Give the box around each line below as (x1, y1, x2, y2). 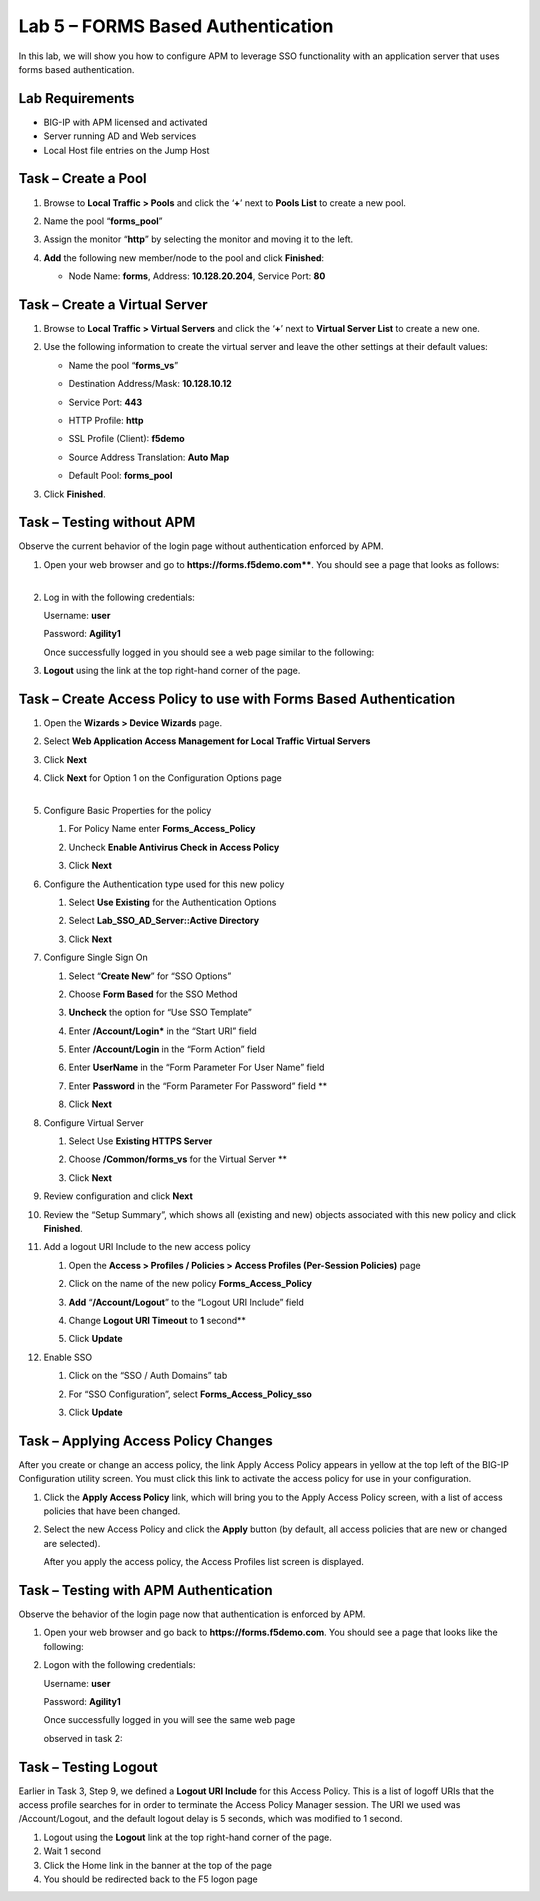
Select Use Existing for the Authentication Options (68, 896, 277, 908)
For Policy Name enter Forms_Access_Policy (68, 823, 256, 835)
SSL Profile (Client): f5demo (68, 433, 185, 445)
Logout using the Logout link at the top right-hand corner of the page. (43, 1831, 332, 1843)
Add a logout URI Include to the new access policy (43, 1241, 251, 1253)
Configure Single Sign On (43, 951, 149, 964)
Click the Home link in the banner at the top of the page (43, 1859, 272, 1871)
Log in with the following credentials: (43, 591, 195, 603)
